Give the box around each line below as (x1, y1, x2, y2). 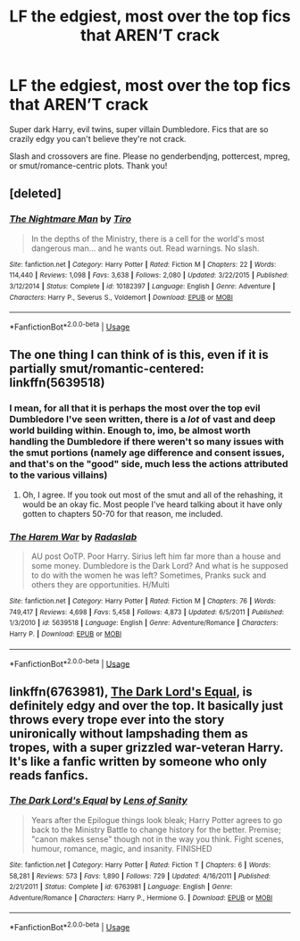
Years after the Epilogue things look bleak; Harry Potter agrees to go (30, 814, 283, 825)
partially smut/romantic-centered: (9, 362, 204, 377)
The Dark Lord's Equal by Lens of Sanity (9, 795, 187, 807)
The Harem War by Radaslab (9, 530, 137, 543)
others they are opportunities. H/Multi (30, 579, 170, 590)
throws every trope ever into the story (9, 712, 225, 727)
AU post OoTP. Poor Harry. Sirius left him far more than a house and (30, 551, 281, 562)
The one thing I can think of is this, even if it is (9, 347, 270, 362)
